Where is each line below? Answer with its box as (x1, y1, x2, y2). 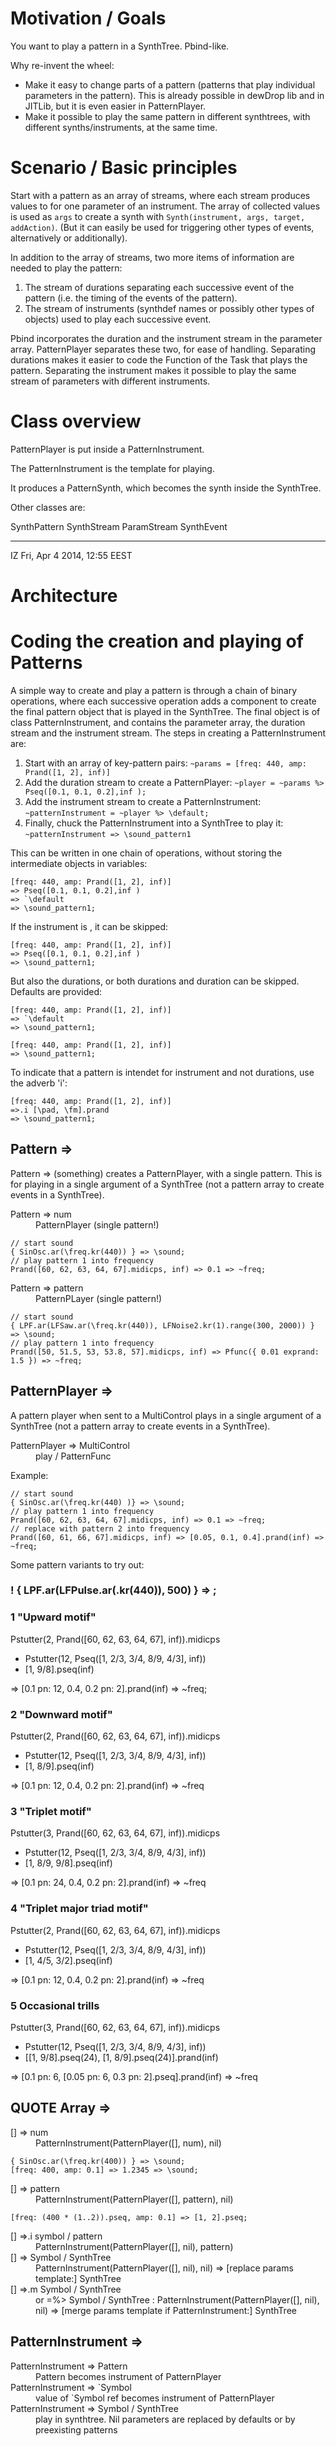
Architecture (10, 585, 118, 607)
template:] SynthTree (35, 2272, 122, 2284)
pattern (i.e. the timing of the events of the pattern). (24, 292, 238, 304)
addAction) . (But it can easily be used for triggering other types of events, (10, 221, 315, 233)
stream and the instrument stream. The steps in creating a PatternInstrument (10, 727, 327, 739)
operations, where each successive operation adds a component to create (10, 695, 317, 707)
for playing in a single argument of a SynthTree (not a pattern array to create (10, 1178, 325, 1190)
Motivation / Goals (10, 7, 167, 30)
